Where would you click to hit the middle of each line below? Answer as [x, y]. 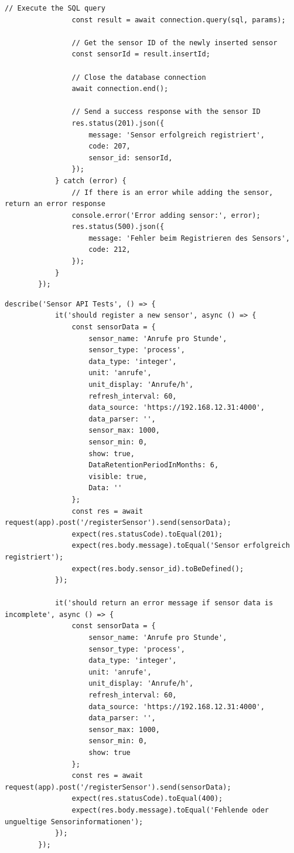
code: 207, [110, 146]
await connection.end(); [120, 89]
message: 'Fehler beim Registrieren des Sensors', [189, 238]
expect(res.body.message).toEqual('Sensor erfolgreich [181, 546]
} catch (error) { [90, 181]
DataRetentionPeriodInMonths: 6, [154, 465]
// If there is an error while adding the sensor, [172, 192]
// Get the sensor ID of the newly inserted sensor [175, 43]
